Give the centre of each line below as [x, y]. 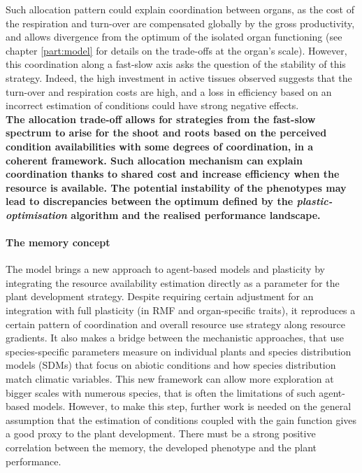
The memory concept [58, 242]
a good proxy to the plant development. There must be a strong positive [161, 433]
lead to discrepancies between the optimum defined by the [150, 201]
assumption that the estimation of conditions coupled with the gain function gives [181, 419]
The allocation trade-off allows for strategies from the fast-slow [161, 119]
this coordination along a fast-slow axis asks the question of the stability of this [176, 64]
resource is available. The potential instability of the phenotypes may [176, 187]
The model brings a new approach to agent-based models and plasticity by [165, 269]
